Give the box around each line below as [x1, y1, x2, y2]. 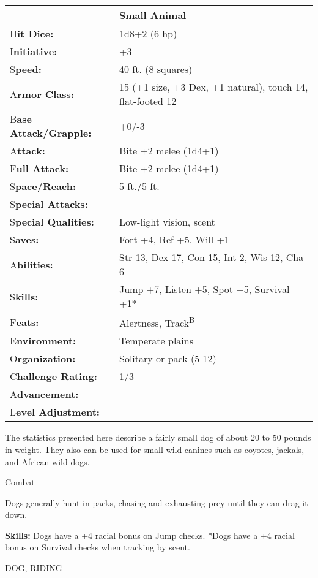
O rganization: [10, 351, 76, 366]
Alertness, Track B [119, 314, 195, 330]
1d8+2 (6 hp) [119, 26, 177, 40]
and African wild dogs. [5, 455, 90, 468]
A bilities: [10, 257, 53, 272]
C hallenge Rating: [10, 369, 97, 384]
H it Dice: [10, 26, 54, 40]
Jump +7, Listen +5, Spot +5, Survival [119, 282, 290, 296]
